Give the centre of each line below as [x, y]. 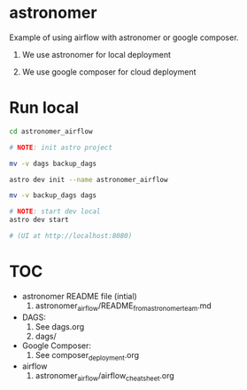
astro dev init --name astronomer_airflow [89, 179]
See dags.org [60, 326]
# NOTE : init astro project [61, 147]
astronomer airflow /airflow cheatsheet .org [104, 377]
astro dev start [39, 220]
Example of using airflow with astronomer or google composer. [124, 37]
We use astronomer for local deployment [96, 54]
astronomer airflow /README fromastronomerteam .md [123, 306]
